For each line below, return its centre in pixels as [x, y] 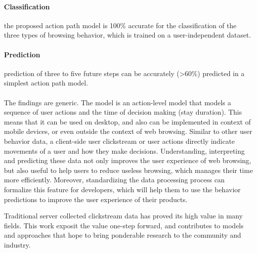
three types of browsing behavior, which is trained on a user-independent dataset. [128, 35]
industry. [17, 244]
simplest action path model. [46, 83]
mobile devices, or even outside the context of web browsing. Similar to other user [128, 131]
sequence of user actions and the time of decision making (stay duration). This [123, 112]
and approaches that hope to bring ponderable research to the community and [123, 235]
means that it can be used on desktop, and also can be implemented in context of [128, 121]
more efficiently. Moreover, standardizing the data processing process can [114, 180]
